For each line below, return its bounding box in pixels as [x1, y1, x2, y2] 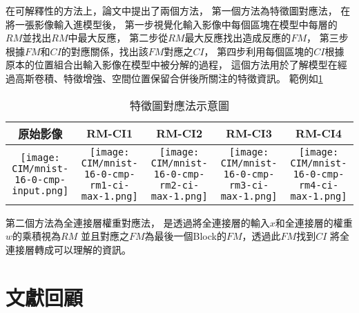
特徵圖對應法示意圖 [129, 97, 229, 113]
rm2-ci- [159, 179, 200, 191]
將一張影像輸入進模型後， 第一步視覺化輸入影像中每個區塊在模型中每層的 [6, 17, 338, 31]
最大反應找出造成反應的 [184, 30, 291, 45]
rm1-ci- [90, 179, 130, 191]
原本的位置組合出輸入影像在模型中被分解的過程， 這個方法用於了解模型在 [6, 57, 338, 72]
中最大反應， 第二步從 [68, 30, 168, 45]
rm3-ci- [229, 179, 269, 191]
